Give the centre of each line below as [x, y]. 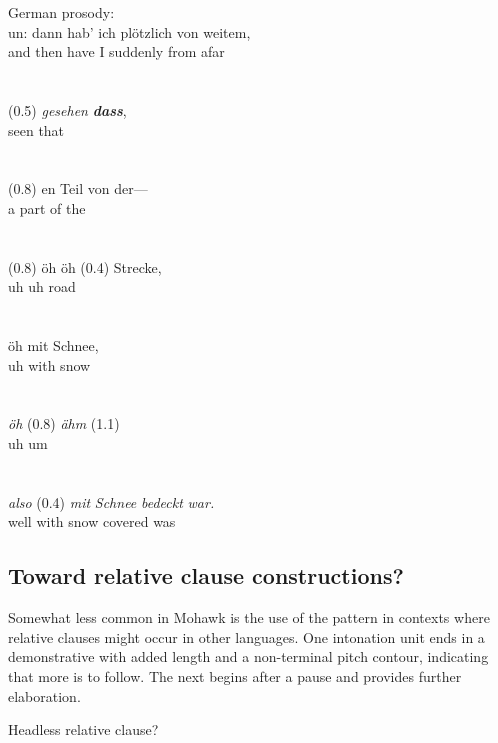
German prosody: [61, 12]
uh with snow [49, 364]
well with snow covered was [92, 521]
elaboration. [44, 695]
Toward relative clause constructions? [206, 575]
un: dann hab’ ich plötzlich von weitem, [129, 31]
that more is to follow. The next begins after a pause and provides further [235, 676]
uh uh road [42, 286]
